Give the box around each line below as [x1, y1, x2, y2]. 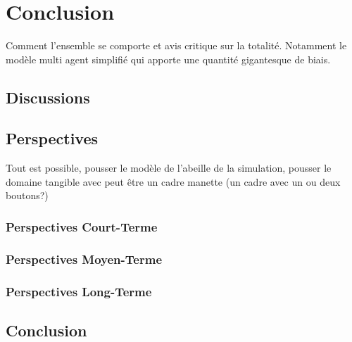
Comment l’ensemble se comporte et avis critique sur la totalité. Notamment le [6, 38, 347, 53]
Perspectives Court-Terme [6, 218, 158, 235]
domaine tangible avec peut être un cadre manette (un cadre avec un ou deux [6, 174, 341, 189]
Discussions [6, 86, 90, 108]
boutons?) [6, 188, 49, 203]
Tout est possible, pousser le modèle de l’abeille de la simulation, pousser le [6, 160, 332, 175]
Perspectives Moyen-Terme [6, 250, 163, 267]
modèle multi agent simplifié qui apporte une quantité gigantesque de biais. [6, 51, 331, 66]
